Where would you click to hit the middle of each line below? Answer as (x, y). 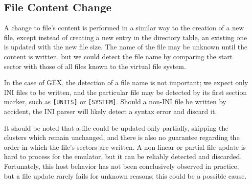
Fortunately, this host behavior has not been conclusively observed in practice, (122, 166)
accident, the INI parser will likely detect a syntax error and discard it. (111, 111)
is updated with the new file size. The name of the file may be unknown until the (126, 47)
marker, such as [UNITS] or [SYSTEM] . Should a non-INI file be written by (115, 102)
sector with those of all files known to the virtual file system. (95, 66)
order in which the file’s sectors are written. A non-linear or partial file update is (125, 147)
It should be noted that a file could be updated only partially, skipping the (116, 127)
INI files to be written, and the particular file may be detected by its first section (126, 92)
